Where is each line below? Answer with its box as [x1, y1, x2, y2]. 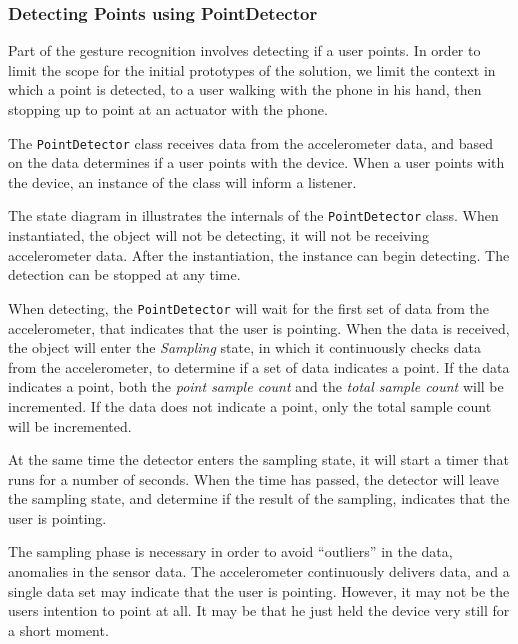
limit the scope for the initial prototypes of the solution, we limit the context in [8, 59, 496, 80]
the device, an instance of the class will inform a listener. [8, 171, 357, 192]
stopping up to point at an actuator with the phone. [8, 99, 328, 119]
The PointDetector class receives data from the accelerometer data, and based [8, 132, 494, 153]
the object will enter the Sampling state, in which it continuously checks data [8, 337, 481, 358]
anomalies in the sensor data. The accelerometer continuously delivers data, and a [8, 561, 510, 582]
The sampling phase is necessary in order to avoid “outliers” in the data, [8, 541, 453, 562]
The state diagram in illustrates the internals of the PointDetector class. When [8, 205, 499, 226]
